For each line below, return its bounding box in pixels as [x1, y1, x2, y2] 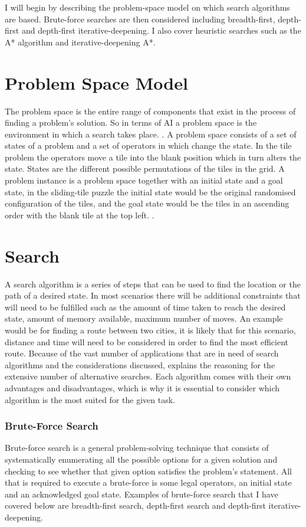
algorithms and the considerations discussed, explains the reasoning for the [5, 358, 275, 371]
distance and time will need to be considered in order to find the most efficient [5, 335, 288, 348]
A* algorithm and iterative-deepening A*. [5, 35, 156, 48]
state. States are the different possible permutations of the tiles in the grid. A [5, 162, 285, 175]
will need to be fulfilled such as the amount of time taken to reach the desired [5, 300, 286, 313]
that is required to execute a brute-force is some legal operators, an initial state [5, 476, 292, 489]
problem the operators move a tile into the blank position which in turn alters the [5, 150, 301, 163]
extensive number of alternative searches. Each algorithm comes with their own [5, 370, 291, 382]
